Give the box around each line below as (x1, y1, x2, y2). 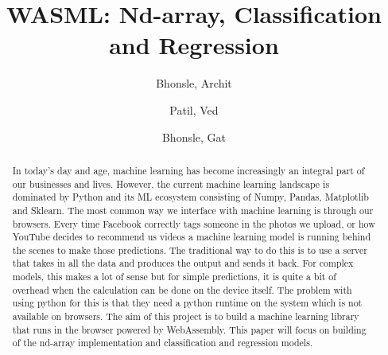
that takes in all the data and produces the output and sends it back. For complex (12, 256, 354, 270)
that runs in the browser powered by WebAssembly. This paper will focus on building (12, 322, 367, 336)
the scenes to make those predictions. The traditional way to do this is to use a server (12, 243, 367, 256)
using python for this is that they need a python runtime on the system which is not (12, 296, 363, 310)
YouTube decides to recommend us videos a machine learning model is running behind (12, 230, 371, 244)
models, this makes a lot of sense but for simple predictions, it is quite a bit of (12, 270, 336, 283)
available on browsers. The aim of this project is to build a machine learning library (12, 310, 359, 323)
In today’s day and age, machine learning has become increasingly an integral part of (12, 163, 365, 177)
